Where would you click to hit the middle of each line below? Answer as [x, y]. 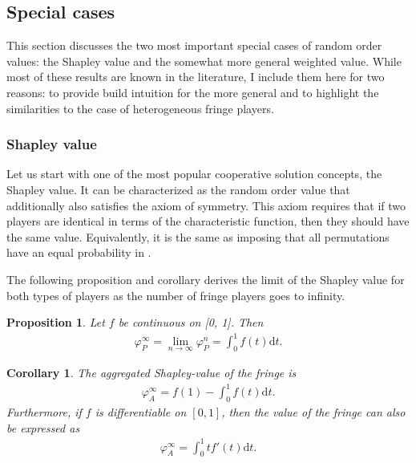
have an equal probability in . [79, 252]
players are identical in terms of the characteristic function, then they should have [208, 221]
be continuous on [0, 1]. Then [191, 322]
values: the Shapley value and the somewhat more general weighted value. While [204, 61]
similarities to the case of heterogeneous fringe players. [140, 108]
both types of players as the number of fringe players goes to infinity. [176, 295]
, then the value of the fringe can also [313, 411]
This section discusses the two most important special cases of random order [194, 45]
